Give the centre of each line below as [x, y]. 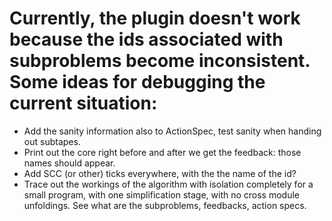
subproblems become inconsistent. [160, 61]
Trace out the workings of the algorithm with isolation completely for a [168, 184]
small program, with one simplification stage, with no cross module [162, 194]
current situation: [83, 103]
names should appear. [69, 163]
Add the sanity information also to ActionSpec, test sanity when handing [172, 131]
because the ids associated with [146, 39]
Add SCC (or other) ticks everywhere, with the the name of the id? [160, 173]
